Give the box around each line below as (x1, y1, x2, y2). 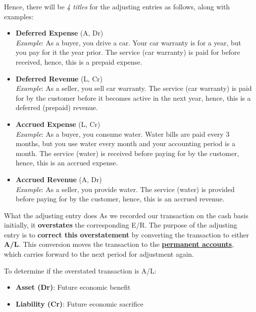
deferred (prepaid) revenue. (15, 102, 98, 113)
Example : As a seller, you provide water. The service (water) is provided (15, 184, 235, 194)
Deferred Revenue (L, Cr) (15, 73, 102, 83)
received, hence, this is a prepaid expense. (15, 56, 143, 67)
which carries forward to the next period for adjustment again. (4, 249, 194, 259)
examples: (4, 11, 34, 21)
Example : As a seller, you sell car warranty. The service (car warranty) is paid (15, 83, 252, 93)
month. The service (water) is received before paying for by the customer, (15, 148, 239, 158)
